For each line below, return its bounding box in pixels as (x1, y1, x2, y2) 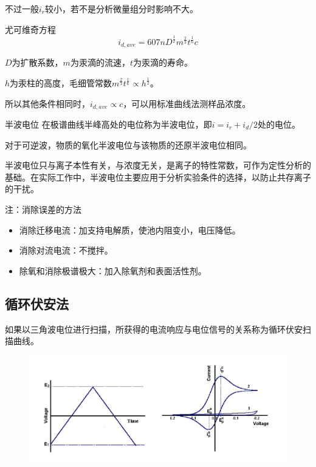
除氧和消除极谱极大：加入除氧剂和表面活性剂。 (19, 264, 207, 277)
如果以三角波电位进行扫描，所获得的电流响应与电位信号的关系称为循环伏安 (5, 322, 303, 335)
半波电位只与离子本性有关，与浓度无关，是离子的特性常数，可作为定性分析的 (5, 159, 311, 171)
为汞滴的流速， (70, 56, 130, 68)
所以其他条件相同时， (5, 97, 90, 109)
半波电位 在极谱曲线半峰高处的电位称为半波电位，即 (5, 118, 212, 130)
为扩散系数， (12, 56, 63, 68)
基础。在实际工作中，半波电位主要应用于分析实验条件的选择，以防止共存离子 (5, 170, 311, 183)
